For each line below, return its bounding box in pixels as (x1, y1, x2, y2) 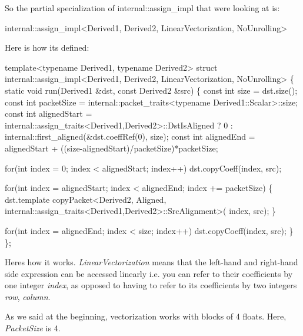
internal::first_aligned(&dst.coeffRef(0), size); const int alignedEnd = (5, 130, 255, 143)
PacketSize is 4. (5, 322, 61, 334)
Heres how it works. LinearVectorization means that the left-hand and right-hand (5, 256, 298, 268)
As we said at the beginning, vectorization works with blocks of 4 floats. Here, (5, 310, 287, 322)
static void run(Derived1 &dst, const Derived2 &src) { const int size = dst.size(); (5, 84, 298, 96)
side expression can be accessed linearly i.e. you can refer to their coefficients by (5, 267, 293, 279)
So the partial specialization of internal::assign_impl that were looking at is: (5, 2, 280, 14)
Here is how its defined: (5, 41, 89, 54)
